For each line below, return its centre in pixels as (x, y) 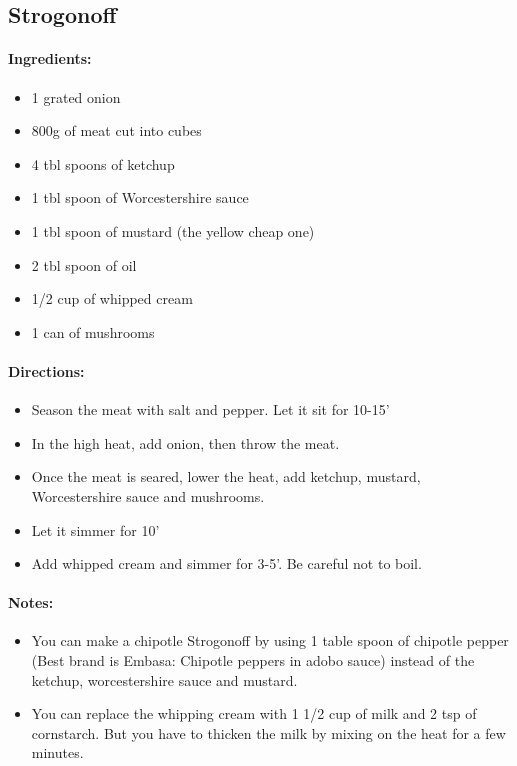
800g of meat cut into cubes (116, 130)
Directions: (46, 370)
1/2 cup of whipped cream (112, 298)
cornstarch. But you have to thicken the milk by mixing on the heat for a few (268, 732)
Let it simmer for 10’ (95, 529)
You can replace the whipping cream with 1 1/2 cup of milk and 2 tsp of (254, 713)
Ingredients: (50, 58)
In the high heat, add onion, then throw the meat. (185, 442)
